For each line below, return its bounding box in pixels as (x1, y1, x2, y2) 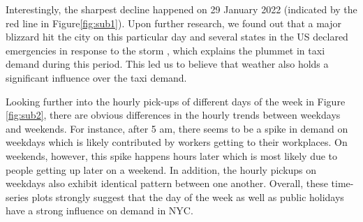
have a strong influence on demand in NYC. (6, 203, 193, 218)
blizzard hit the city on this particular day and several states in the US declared (6, 29, 348, 44)
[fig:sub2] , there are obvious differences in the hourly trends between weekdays (6, 108, 341, 122)
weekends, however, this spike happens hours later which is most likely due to (6, 148, 338, 163)
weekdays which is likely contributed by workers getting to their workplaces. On (6, 135, 348, 149)
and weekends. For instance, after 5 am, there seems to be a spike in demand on (6, 121, 348, 135)
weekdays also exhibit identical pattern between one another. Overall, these (6, 176, 328, 191)
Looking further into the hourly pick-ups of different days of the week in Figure (6, 94, 346, 108)
